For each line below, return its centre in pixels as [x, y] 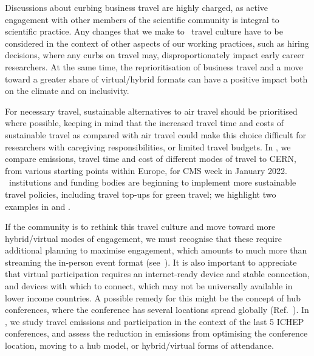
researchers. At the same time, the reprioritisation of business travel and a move [154, 66]
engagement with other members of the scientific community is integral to [142, 19]
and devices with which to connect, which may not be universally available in [149, 286]
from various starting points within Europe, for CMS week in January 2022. [146, 170]
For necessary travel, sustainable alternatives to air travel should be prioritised [151, 111]
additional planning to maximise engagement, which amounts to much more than [156, 250]
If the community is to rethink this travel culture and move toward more [140, 227]
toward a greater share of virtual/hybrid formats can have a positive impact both [156, 79]
